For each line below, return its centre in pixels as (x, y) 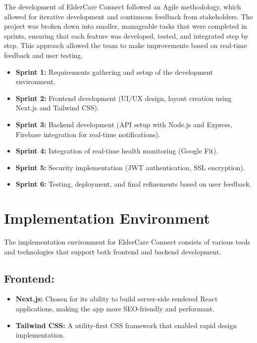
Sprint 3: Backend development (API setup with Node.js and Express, (124, 124)
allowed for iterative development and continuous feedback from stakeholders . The (128, 16)
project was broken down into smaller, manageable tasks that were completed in (126, 26)
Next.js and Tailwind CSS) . (57, 108)
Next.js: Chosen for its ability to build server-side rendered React (117, 299)
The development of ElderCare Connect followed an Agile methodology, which (123, 6)
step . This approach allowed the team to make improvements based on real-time (126, 45)
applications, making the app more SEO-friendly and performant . (115, 309)
